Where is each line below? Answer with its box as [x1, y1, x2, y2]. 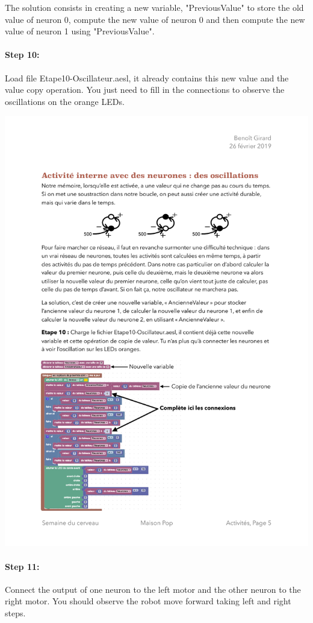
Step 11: [5, 560, 40, 572]
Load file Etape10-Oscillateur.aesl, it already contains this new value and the [5, 71, 289, 84]
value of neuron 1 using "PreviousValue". [5, 25, 155, 37]
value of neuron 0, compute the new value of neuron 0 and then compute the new [5, 13, 305, 25]
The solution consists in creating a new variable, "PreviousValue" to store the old [5, 1, 304, 13]
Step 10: [5, 48, 40, 61]
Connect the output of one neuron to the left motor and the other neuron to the [5, 583, 301, 595]
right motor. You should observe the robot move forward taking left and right [5, 595, 291, 607]
